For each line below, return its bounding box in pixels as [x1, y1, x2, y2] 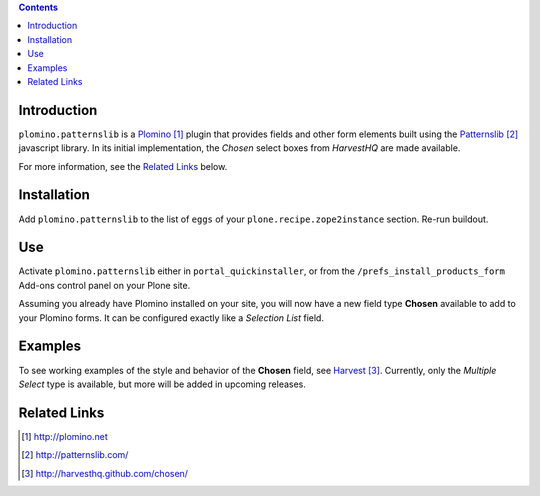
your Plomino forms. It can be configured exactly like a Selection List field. [18, 311, 325, 324]
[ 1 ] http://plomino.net [21, 430, 109, 442]
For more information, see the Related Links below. [18, 160, 228, 172]
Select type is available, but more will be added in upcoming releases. [18, 378, 307, 390]
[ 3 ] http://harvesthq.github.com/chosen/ [21, 467, 189, 479]
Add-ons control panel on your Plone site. [18, 279, 191, 291]
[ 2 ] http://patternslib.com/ [21, 449, 129, 461]
